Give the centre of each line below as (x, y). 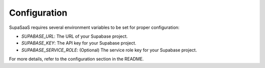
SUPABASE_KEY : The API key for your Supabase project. (79, 43)
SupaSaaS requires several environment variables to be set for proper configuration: (94, 27)
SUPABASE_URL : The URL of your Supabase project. (75, 36)
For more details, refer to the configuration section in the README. (77, 59)
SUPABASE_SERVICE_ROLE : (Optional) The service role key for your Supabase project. (109, 50)
